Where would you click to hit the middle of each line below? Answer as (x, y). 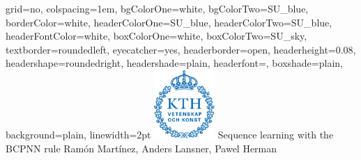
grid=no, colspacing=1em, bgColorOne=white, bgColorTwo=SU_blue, (157, 8)
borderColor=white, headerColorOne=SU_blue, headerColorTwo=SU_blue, (169, 22)
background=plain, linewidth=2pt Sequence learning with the (170, 134)
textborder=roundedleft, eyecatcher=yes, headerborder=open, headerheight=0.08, (181, 49)
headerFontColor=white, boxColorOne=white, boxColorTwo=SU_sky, (156, 36)
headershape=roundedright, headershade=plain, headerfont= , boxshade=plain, (174, 63)
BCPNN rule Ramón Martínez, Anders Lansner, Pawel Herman (141, 148)
